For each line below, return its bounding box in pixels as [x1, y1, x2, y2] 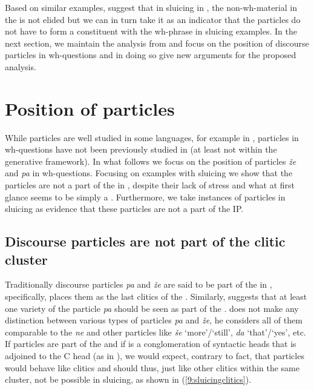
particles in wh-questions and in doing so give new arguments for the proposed [5, 48, 296, 61]
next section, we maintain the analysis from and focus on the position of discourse [5, 36, 309, 49]
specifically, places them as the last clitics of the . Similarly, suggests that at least [5, 290, 307, 303]
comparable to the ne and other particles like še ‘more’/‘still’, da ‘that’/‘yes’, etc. [5, 325, 306, 338]
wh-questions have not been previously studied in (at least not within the [5, 143, 277, 156]
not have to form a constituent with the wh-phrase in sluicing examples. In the [5, 25, 297, 38]
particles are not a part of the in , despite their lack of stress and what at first [5, 179, 295, 191]
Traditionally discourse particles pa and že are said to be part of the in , [5, 278, 272, 291]
